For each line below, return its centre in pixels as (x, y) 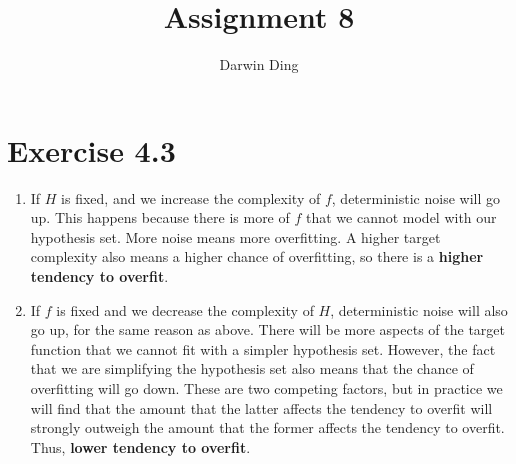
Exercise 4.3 (91, 149)
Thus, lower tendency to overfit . (140, 446)
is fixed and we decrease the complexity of (185, 309)
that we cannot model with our (401, 217)
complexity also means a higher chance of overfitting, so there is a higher (257, 256)
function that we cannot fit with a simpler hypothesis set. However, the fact (263, 348)
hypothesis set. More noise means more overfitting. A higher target (235, 236)
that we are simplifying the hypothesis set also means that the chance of (252, 368)
